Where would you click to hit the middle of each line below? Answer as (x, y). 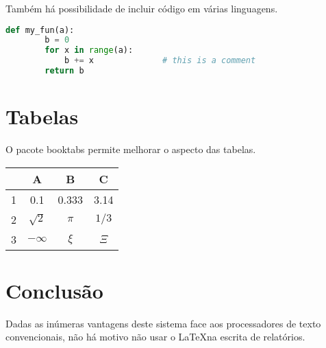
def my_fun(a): (40, 30)
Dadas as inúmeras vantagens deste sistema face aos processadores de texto (163, 323)
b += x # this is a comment (160, 61)
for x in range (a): (89, 50)
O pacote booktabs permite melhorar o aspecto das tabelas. (131, 149)
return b (64, 71)
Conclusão (54, 290)
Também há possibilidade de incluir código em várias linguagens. (142, 8)
